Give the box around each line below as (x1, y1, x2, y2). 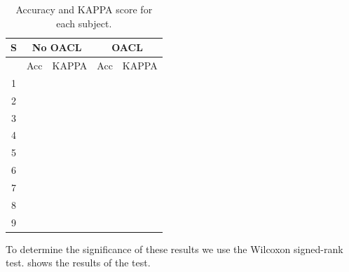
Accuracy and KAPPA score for (15, 2, 153, 16)
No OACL (32, 40, 82, 55)
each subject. (56, 15, 112, 30)
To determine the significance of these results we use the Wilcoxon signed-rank (6, 241, 343, 256)
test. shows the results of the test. (6, 255, 151, 270)
